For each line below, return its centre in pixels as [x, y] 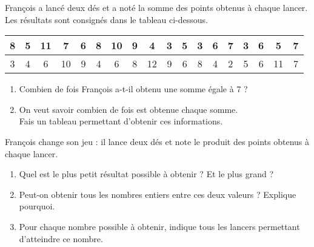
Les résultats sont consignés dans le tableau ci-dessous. [107, 19]
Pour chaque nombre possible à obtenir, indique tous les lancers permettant [159, 226]
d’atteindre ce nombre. [61, 238]
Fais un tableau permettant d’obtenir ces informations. [121, 121]
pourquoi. [37, 206]
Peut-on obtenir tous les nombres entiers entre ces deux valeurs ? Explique [158, 194]
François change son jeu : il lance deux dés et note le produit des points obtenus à [157, 141]
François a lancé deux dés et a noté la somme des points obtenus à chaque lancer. [156, 7]
